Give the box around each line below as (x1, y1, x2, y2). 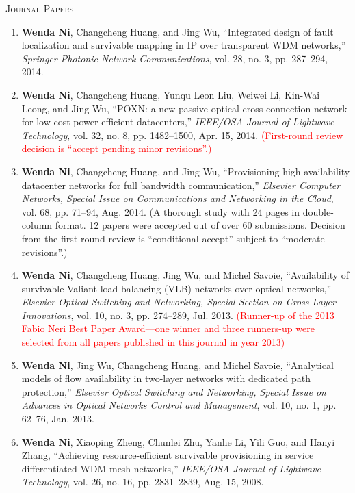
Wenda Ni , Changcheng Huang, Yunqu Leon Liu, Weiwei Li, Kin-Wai (21, 87, 320, 101)
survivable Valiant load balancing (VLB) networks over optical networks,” (21, 281, 332, 295)
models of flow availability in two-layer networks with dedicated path (21, 371, 311, 385)
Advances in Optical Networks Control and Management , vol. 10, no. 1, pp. (21, 398, 337, 412)
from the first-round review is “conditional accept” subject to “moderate (21, 231, 325, 245)
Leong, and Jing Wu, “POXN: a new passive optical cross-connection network (21, 101, 347, 115)
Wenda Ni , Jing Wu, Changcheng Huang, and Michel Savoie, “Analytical (21, 357, 334, 372)
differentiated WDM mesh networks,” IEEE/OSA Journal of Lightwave (21, 461, 321, 475)
